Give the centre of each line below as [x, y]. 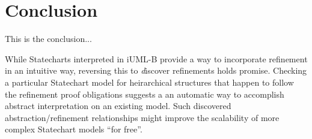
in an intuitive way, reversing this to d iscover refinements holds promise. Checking [156, 70]
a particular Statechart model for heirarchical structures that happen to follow [149, 82]
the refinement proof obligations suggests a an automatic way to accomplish [145, 94]
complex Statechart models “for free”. [74, 129]
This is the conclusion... [48, 39]
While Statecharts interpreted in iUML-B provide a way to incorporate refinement [156, 58]
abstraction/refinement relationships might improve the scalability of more [142, 117]
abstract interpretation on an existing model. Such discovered [118, 106]
